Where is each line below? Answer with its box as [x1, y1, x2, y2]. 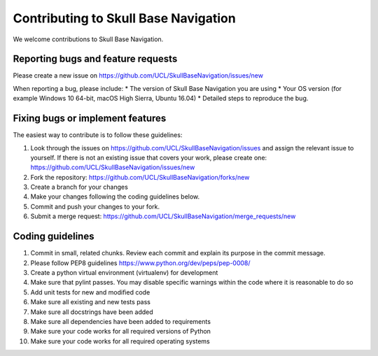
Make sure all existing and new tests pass [30, 298, 150, 306]
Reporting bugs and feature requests [13, 53, 178, 65]
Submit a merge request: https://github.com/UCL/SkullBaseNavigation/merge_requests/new [30, 212, 296, 220]
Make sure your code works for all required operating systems [30, 336, 210, 346]
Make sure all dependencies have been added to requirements [30, 317, 211, 325]
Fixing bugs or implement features [13, 113, 167, 124]
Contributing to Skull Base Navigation [13, 10, 236, 26]
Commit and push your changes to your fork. [30, 202, 160, 211]
